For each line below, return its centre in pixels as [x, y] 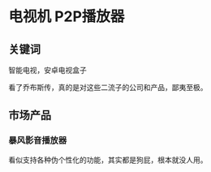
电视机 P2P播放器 [67, 17]
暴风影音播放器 [38, 140]
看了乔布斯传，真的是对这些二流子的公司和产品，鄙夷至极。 [108, 87]
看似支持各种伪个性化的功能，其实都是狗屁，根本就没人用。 [108, 160]
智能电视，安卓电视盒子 [47, 70]
